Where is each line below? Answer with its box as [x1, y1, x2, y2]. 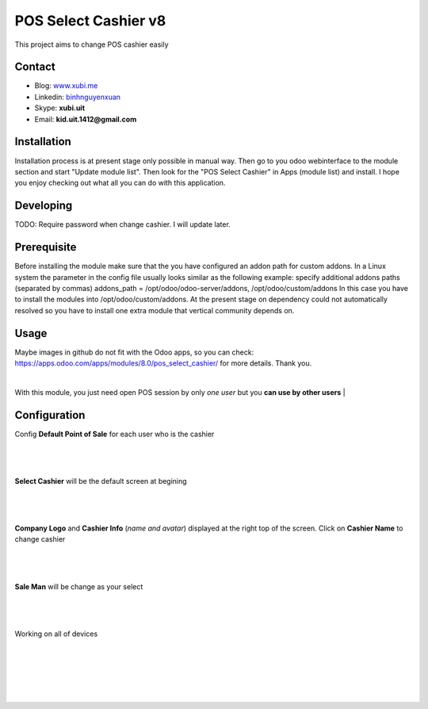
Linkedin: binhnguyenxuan [34, 92, 121, 102]
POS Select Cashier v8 [14, 12, 166, 29]
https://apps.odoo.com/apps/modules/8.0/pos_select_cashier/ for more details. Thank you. [14, 358, 312, 368]
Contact [14, 60, 55, 74]
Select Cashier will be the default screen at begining [14, 476, 187, 485]
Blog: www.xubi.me [34, 81, 98, 90]
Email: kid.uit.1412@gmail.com [34, 114, 137, 124]
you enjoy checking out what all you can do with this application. [14, 178, 226, 188]
